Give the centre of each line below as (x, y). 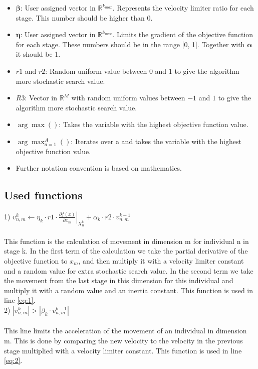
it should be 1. (38, 54)
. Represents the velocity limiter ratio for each (183, 8)
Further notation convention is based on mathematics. (99, 168)
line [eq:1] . (20, 300)
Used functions (43, 195)
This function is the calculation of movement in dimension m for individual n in (126, 241)
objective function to (36, 260)
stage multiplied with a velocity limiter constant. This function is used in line (123, 350)
